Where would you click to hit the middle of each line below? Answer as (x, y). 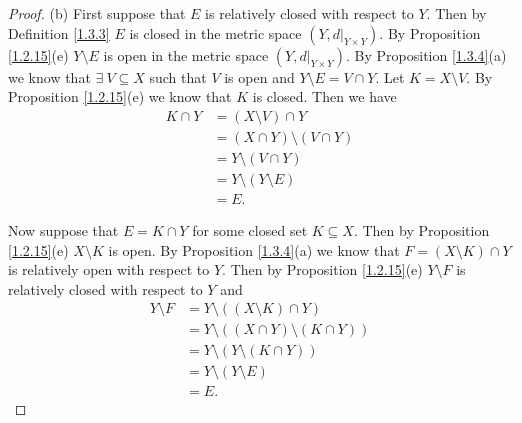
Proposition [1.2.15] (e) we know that (120, 96)
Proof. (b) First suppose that (97, 13)
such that (178, 76)
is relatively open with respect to (109, 269)
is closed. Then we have (324, 96)
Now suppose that (63, 229)
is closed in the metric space (215, 32)
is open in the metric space (186, 54)
